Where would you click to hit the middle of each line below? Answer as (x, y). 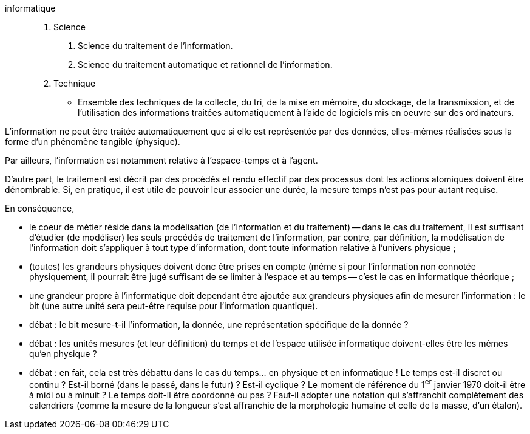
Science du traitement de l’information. (155, 46)
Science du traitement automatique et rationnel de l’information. (205, 65)
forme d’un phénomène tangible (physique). (93, 142)
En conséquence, (40, 208)
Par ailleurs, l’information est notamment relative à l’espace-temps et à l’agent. (161, 160)
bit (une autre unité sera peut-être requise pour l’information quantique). (174, 306)
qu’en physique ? (63, 354)
